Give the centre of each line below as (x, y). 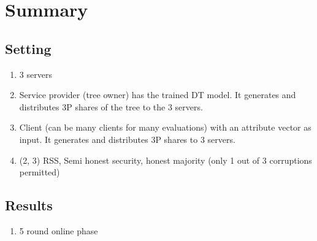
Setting (28, 48)
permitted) (40, 172)
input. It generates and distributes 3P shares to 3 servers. (127, 139)
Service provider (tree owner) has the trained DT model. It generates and (158, 95)
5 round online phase (59, 230)
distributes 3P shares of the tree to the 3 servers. (111, 106)
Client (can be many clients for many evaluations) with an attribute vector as (165, 127)
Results (29, 205)
